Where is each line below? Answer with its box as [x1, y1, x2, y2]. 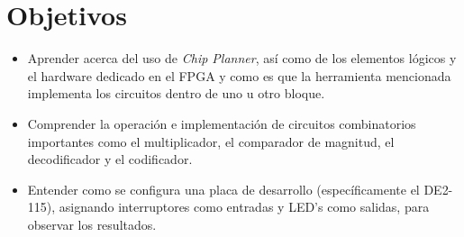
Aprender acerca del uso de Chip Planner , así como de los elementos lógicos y [27, 49, 457, 68]
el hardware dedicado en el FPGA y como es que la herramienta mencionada [27, 66, 451, 85]
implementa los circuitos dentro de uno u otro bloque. [27, 84, 325, 103]
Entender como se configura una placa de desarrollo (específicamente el [27, 179, 420, 198]
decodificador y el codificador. [27, 150, 193, 169]
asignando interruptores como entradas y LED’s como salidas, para [59, 197, 430, 216]
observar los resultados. [27, 214, 157, 233]
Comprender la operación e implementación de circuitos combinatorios [27, 114, 416, 132]
